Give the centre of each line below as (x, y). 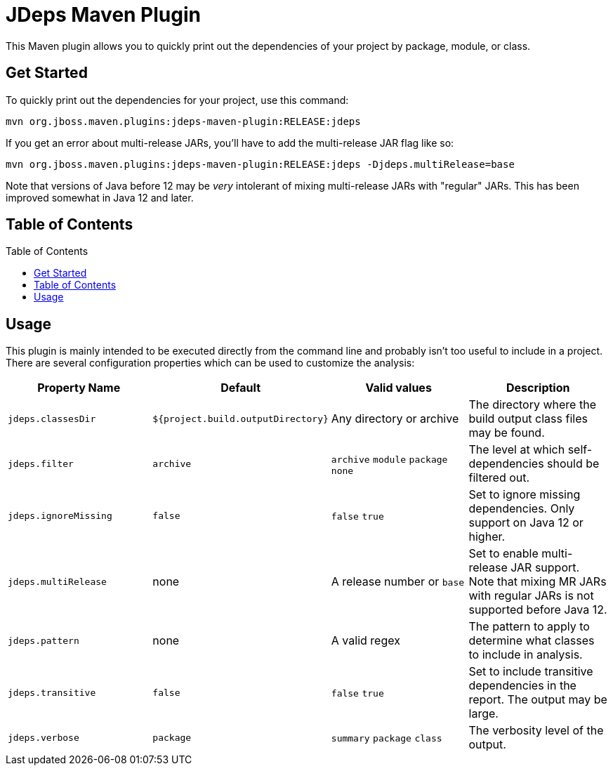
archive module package (389, 459)
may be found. (507, 433)
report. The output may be (538, 700)
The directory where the (532, 405)
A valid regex (365, 641)
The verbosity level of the (536, 731)
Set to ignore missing (525, 495)
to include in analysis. (526, 655)
